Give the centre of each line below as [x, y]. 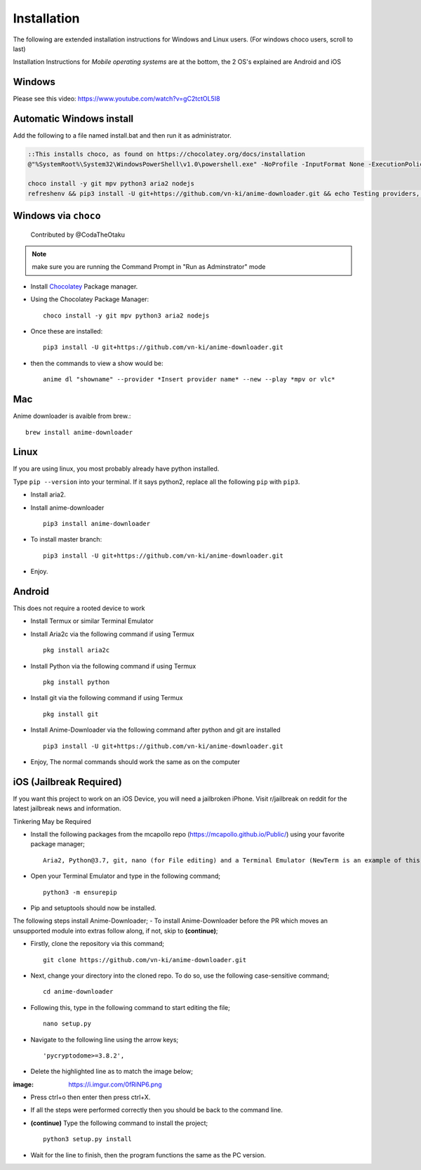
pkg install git [71, 714]
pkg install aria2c [76, 650]
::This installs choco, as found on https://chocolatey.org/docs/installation [166, 154]
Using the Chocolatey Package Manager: [90, 299]
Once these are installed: [67, 331]
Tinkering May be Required [52, 821]
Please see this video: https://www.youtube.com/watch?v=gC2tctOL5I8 [116, 99]
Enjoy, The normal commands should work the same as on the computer [135, 761]
